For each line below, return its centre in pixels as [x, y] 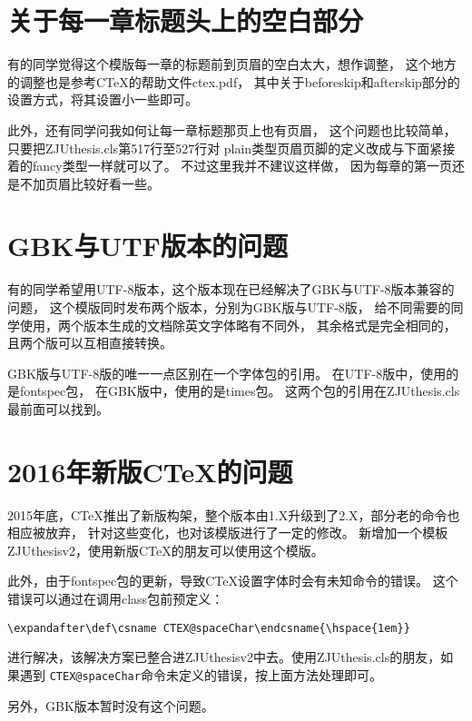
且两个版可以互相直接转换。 [90, 343]
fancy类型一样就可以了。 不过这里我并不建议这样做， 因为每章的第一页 [242, 166]
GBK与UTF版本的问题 [147, 246]
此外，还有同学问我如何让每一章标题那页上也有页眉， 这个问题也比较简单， [232, 129]
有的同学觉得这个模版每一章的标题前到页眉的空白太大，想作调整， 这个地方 [232, 64]
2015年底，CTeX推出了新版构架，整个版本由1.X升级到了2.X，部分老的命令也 [234, 514]
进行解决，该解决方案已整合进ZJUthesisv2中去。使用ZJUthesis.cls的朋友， [224, 657]
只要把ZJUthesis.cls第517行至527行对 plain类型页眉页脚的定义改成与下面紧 [225, 148]
